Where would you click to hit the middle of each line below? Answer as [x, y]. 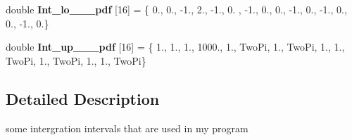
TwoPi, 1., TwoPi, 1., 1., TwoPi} [76, 60]
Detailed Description [83, 98]
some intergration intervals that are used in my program [127, 128]
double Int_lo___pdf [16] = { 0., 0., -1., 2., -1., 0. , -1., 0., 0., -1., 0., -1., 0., [176, 9]
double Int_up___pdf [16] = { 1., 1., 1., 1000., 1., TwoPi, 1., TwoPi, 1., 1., [175, 47]
